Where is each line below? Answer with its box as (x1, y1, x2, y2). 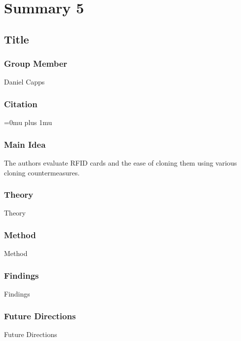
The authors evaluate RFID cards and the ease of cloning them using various (4, 158, 237, 168)
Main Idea (4, 138, 46, 150)
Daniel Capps (4, 77, 45, 87)
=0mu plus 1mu (4, 117, 52, 128)
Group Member (4, 57, 68, 70)
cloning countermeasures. (4, 167, 80, 177)
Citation (4, 97, 38, 110)
